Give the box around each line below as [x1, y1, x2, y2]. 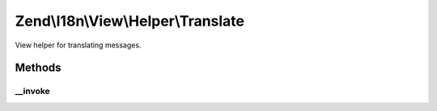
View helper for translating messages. [15, 40, 142, 50]
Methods [15, 61, 62, 75]
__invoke [15, 85, 50, 97]
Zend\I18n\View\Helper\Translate [15, 12, 245, 30]
